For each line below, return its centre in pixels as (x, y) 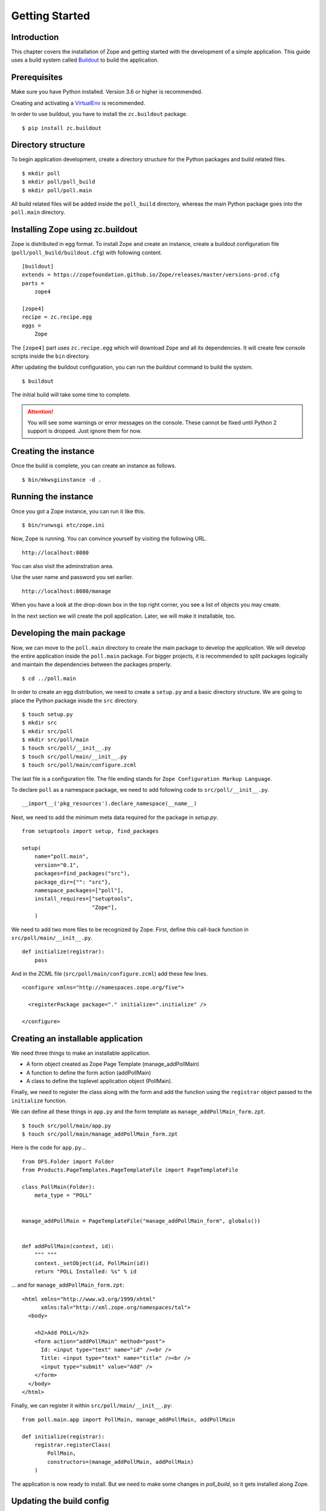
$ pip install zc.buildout (62, 128)
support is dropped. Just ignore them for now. (85, 431)
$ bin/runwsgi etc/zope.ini (63, 525)
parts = (33, 283)
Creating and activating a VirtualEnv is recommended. (78, 103)
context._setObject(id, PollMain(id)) (92, 1263)
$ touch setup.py (47, 714)
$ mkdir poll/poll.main (57, 190)
